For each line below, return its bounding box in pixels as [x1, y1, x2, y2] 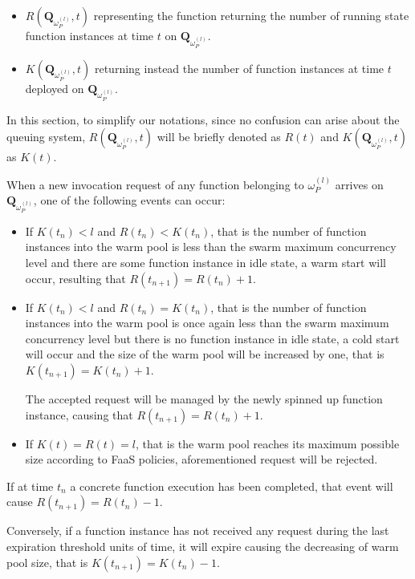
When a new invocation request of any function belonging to [6, 176, 304, 192]
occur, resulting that [25, 269, 126, 286]
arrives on [335, 176, 384, 192]
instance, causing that [25, 406, 133, 423]
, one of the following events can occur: [33, 192, 226, 209]
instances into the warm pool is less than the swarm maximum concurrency [25, 238, 397, 255]
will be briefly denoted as [157, 128, 281, 145]
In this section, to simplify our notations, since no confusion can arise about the [6, 111, 400, 128]
